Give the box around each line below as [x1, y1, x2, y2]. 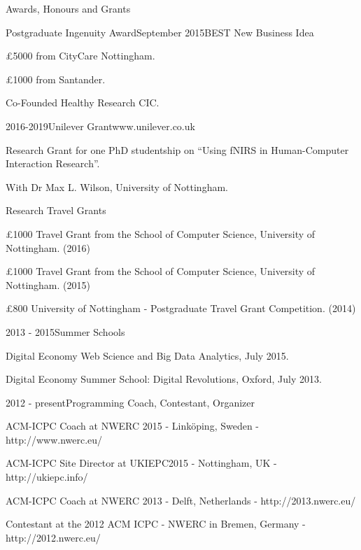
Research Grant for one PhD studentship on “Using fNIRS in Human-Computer [6, 142, 349, 157]
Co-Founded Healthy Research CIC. [6, 95, 160, 110]
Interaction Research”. [6, 156, 100, 171]
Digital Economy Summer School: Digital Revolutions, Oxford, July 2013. [6, 372, 322, 386]
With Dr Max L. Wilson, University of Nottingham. [6, 179, 228, 194]
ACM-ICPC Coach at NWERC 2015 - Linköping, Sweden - [6, 418, 260, 433]
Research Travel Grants [6, 203, 106, 218]
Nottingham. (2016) [6, 240, 90, 255]
